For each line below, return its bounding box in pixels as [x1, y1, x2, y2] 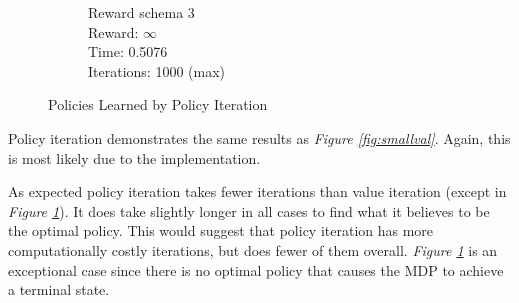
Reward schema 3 [88, 2, 195, 22]
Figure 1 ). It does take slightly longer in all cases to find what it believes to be [8, 200, 490, 221]
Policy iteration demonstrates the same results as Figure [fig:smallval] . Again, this [8, 127, 511, 148]
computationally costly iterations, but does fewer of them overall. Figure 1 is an [8, 239, 498, 260]
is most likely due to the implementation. [8, 147, 261, 168]
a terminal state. [8, 279, 110, 300]
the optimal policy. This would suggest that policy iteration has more [8, 220, 434, 241]
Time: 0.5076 [88, 41, 168, 62]
